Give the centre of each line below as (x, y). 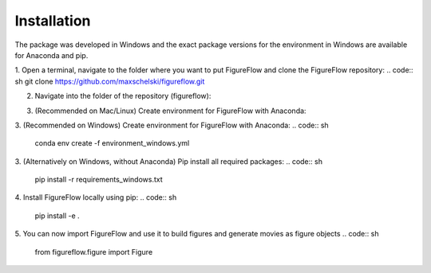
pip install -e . (57, 216)
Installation (53, 21)
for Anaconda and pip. (51, 55)
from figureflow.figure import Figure (94, 252)
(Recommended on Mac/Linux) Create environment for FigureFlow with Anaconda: (170, 111)
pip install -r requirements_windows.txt (99, 180)
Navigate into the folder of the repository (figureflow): (123, 96)
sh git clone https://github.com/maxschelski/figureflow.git (110, 81)
